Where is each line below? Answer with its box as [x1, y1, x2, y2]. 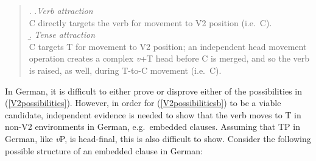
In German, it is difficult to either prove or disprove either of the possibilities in [5, 84, 302, 97]
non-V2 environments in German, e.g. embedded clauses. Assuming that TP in [5, 120, 300, 133]
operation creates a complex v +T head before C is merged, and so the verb [29, 52, 310, 65]
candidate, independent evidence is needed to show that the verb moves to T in [5, 108, 301, 121]
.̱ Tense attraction [29, 28, 95, 41]
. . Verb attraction [29, 4, 93, 16]
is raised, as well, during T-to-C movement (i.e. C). [29, 63, 222, 76]
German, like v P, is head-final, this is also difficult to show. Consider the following [5, 132, 311, 145]
